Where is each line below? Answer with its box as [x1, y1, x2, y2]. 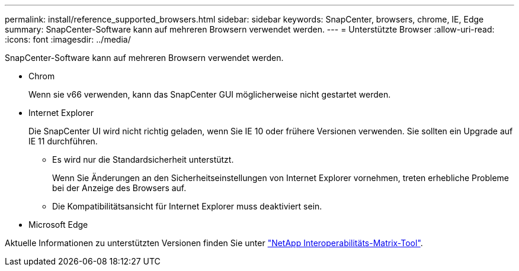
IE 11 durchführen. [28, 136, 98, 146]
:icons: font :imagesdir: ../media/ [5, 34, 131, 44]
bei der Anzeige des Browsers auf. [52, 183, 187, 193]
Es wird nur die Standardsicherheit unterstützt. [52, 154, 234, 164]
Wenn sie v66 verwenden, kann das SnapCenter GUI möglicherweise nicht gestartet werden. [28, 89, 391, 99]
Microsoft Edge [28, 220, 88, 230]
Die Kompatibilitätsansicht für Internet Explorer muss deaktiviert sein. [52, 201, 322, 211]
